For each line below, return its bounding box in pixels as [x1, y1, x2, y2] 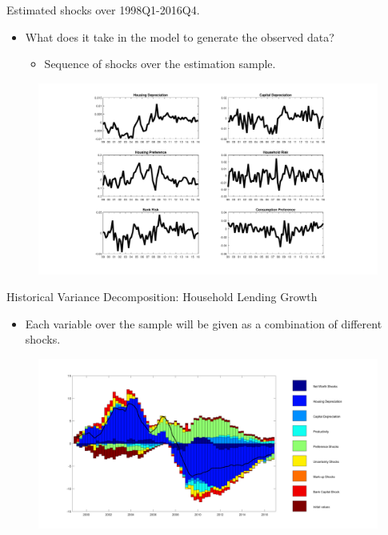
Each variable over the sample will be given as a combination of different [25, 315, 382, 332]
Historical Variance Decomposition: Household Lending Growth [6, 288, 318, 305]
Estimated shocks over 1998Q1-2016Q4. [6, 2, 200, 18]
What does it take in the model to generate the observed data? [25, 28, 334, 45]
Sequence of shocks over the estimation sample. [44, 55, 276, 72]
